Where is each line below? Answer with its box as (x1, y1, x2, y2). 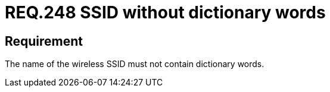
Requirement (5, 33, 83, 49)
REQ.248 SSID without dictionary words (5, 2, 326, 23)
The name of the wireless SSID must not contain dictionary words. (5, 59, 264, 69)
